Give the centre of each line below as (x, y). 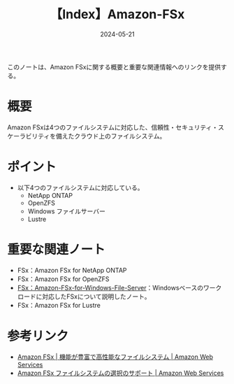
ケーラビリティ (29, 136)
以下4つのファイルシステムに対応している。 (80, 187)
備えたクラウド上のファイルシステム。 (111, 136)
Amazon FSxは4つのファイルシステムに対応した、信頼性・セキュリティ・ (113, 127)
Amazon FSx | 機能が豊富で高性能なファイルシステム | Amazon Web (115, 357)
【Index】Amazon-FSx (117, 14)
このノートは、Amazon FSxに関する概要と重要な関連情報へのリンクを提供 (114, 66)
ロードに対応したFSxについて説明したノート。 (84, 296)
